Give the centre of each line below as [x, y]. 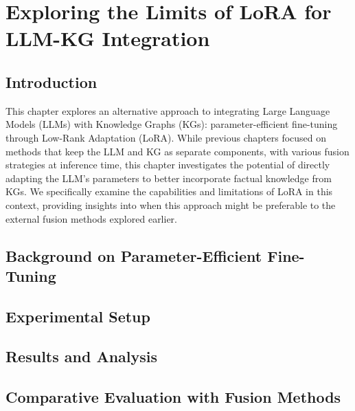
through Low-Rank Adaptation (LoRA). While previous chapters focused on [166, 137]
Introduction [51, 81]
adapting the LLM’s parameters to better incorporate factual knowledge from [169, 178]
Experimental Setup [78, 316]
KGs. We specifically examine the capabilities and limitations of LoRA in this [169, 191]
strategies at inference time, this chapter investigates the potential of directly [168, 165]
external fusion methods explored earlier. [91, 218]
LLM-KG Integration [108, 38]
